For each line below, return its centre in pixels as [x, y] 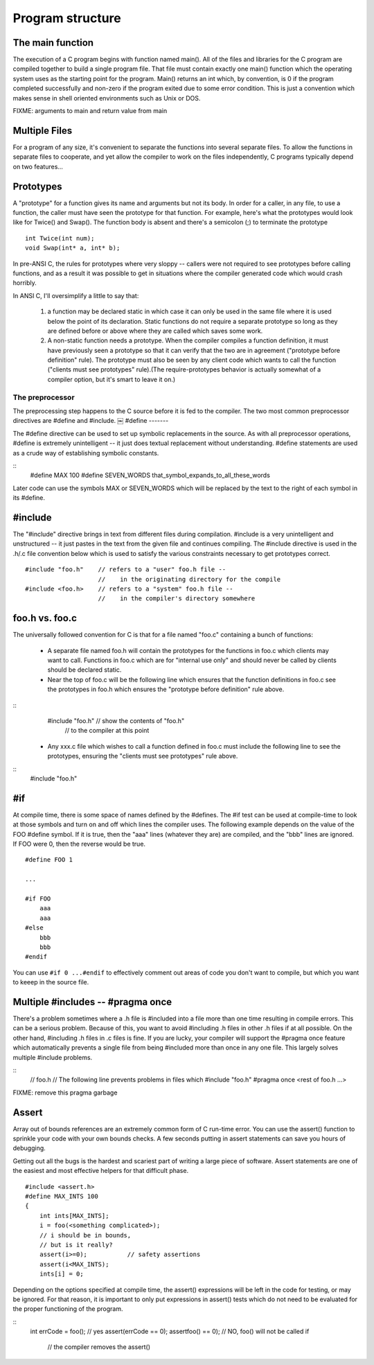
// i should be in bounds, [85, 1235]
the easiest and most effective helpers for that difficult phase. [101, 1171]
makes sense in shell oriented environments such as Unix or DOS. [107, 98]
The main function [53, 43]
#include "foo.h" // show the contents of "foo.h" [116, 721]
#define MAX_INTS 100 [62, 1197]
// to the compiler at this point [107, 731]
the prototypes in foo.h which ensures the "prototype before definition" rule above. [166, 689]
